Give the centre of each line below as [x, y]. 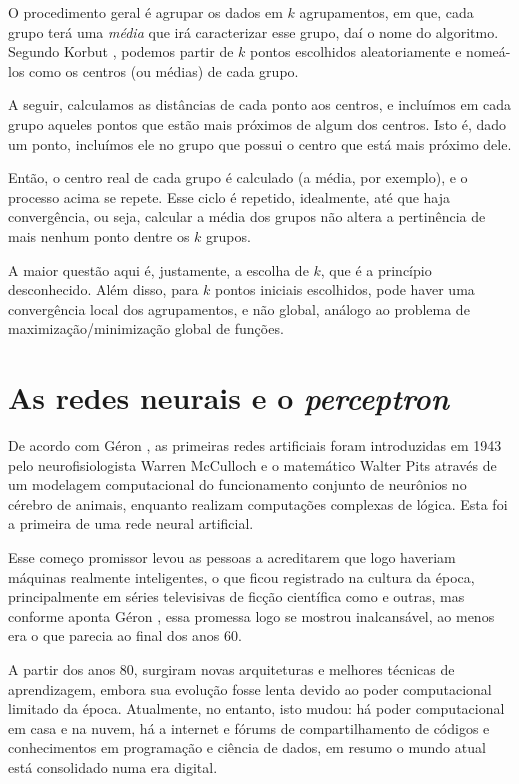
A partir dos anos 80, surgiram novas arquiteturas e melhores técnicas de [231, 668]
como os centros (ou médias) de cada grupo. [164, 70]
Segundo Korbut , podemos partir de [121, 51]
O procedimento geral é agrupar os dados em [145, 12]
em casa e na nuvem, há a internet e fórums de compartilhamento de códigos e [249, 727]
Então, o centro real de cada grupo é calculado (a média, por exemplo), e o [238, 177]
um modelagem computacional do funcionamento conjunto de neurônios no [237, 484]
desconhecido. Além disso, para [103, 289]
